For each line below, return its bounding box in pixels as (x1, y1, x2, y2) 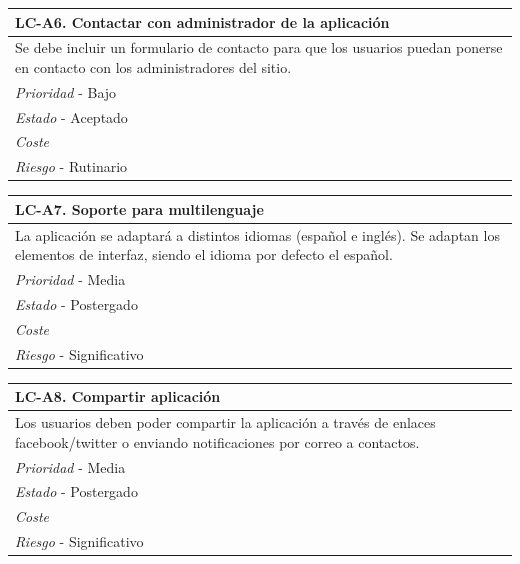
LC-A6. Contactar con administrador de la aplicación (15, 11, 390, 32)
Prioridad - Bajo (15, 81, 117, 102)
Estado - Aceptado (15, 106, 128, 127)
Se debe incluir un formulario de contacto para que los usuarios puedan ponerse (15, 37, 503, 58)
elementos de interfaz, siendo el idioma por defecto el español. (15, 244, 393, 265)
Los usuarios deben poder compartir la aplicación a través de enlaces (15, 412, 436, 433)
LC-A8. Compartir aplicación (15, 386, 221, 407)
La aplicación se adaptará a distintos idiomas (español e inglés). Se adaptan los (15, 224, 500, 245)
